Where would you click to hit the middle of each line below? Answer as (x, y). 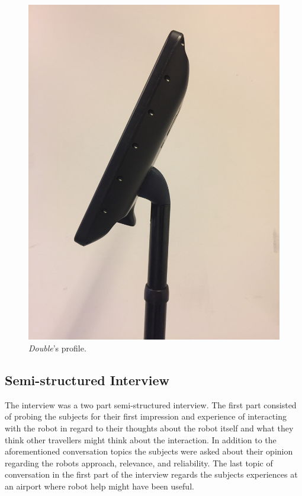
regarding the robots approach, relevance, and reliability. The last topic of (139, 463)
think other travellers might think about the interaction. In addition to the (141, 439)
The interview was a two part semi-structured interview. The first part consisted (151, 404)
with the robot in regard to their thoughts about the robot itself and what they (149, 428)
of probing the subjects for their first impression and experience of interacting (146, 416)
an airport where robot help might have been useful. (99, 486)
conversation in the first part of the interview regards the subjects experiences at (151, 474)
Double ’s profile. (57, 348)
